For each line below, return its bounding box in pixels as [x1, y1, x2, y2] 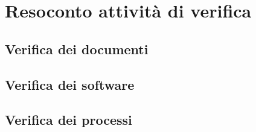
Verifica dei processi [5, 110, 132, 129]
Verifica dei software [5, 75, 135, 93]
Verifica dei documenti [5, 39, 149, 58]
